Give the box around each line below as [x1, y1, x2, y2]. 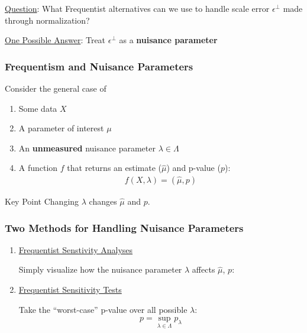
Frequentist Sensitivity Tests [18, 283, 122, 295]
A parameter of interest [18, 122, 104, 134]
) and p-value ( [166, 161, 221, 174]
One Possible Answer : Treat [5, 34, 106, 46]
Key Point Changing [5, 195, 79, 207]
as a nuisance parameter [119, 34, 218, 46]
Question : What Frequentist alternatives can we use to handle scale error [5, 2, 270, 14]
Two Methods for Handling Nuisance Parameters [5, 220, 244, 235]
